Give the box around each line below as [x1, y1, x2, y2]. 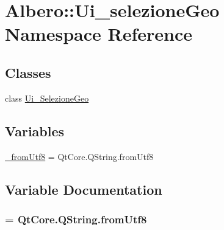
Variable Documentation [5, 179, 162, 198]
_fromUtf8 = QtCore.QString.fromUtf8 [5, 150, 154, 162]
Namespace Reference [5, 21, 192, 46]
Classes [5, 63, 51, 82]
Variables [5, 121, 65, 140]
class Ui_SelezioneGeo [5, 91, 89, 104]
